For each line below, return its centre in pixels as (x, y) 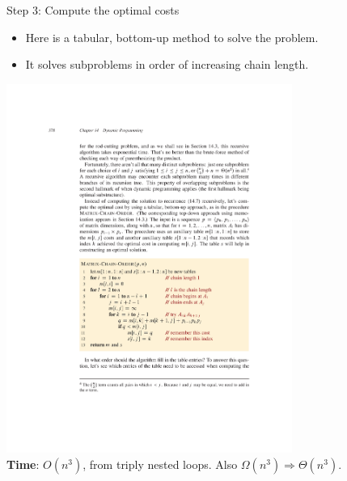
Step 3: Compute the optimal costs (93, 10)
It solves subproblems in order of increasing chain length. (167, 64)
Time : (23, 464)
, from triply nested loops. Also (160, 464)
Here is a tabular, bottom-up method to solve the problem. (172, 37)
